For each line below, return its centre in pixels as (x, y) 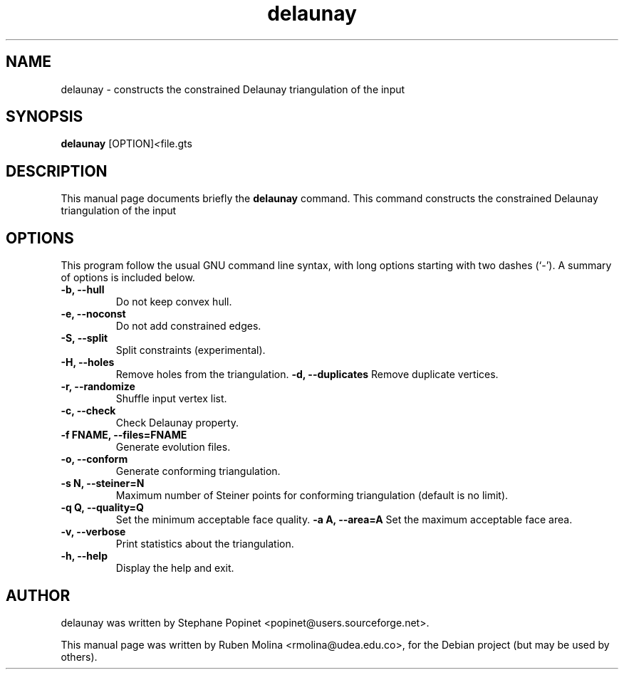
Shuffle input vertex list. (171, 399)
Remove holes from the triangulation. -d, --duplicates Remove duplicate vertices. (307, 375)
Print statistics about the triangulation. (205, 544)
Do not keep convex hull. (174, 302)
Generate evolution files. (173, 447)
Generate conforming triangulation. (198, 471)
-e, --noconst (93, 314)
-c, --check (88, 411)
